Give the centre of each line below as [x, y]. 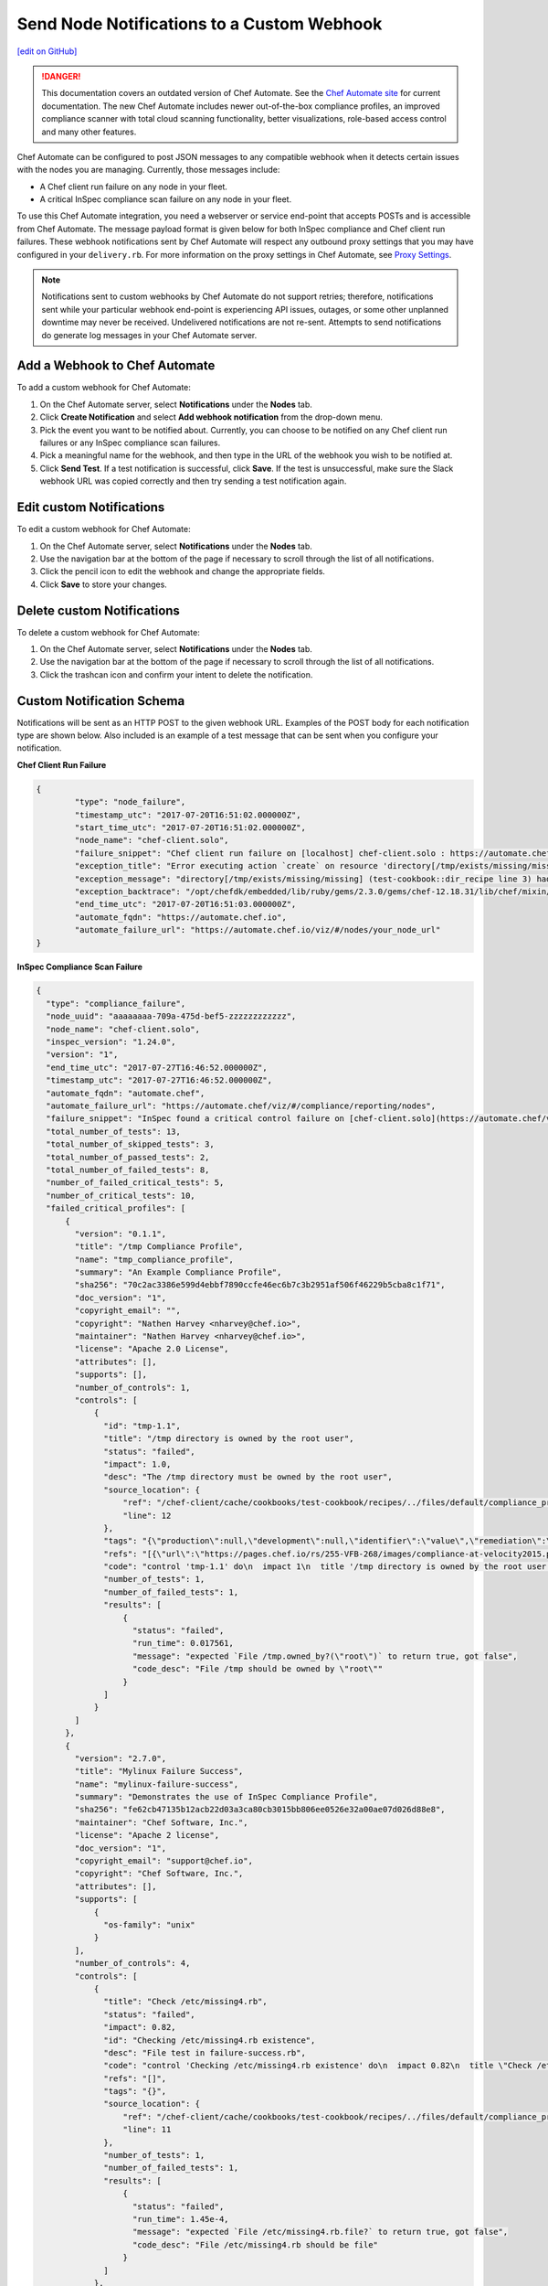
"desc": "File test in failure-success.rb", [205, 2052]
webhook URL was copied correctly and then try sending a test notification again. [193, 481]
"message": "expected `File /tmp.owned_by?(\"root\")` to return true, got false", [325, 1656]
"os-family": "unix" [149, 1925]
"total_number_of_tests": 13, [114, 1131]
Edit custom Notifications [91, 507]
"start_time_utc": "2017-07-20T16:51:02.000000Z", [190, 828]
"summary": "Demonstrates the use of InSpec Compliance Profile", [227, 1797]
